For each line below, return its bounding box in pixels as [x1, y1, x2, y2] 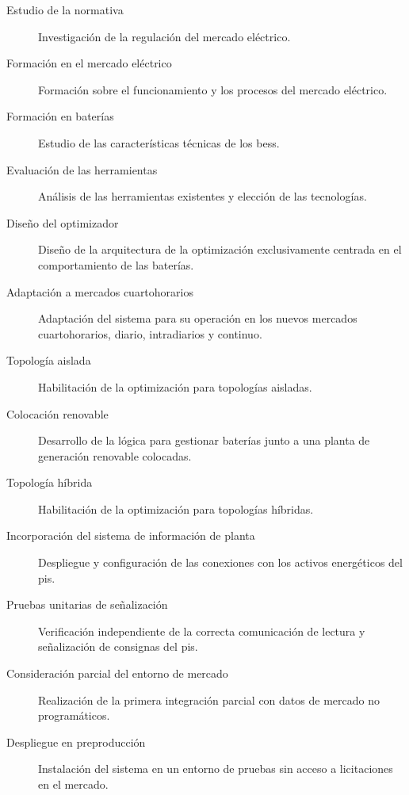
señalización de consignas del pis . [38, 638, 198, 655]
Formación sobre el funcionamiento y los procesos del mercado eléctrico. [38, 81, 388, 97]
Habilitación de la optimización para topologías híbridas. [38, 500, 314, 517]
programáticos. [38, 707, 110, 724]
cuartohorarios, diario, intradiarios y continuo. [38, 325, 262, 342]
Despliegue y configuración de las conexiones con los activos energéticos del [38, 554, 403, 571]
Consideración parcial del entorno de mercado [6, 665, 228, 682]
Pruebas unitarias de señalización [6, 596, 168, 613]
